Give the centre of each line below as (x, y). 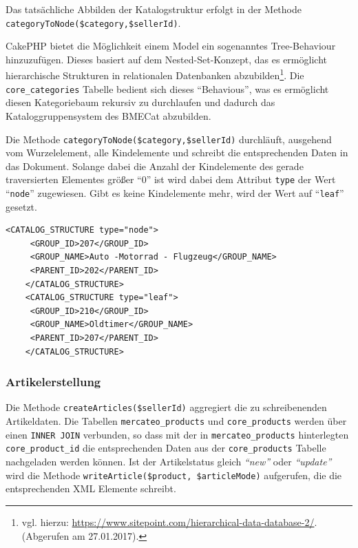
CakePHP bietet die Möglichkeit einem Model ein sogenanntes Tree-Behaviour (171, 46)
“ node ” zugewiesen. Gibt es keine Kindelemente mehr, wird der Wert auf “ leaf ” (175, 193)
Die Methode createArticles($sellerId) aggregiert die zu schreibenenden (166, 407)
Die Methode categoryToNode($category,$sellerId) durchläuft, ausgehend (169, 139)
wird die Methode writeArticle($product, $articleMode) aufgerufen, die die (174, 475)
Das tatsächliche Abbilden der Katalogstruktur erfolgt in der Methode (154, 9)
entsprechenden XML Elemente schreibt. (91, 488)
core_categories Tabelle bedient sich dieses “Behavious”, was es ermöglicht (167, 88)
